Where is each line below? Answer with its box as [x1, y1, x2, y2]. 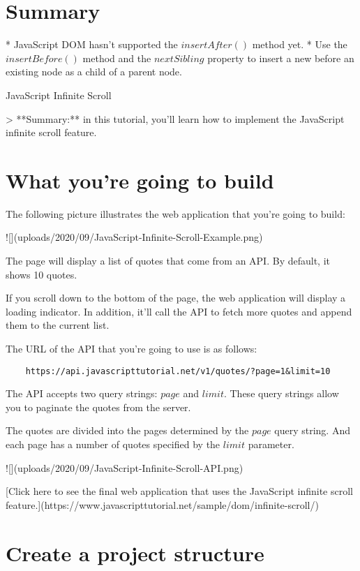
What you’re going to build [6, 165, 274, 194]
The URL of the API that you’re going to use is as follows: [6, 341, 257, 355]
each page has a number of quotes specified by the [6, 437, 220, 451]
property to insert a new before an [207, 50, 354, 65]
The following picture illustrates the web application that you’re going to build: [6, 206, 345, 221]
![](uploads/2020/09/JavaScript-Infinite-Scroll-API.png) [6, 460, 243, 475]
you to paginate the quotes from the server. [6, 399, 191, 414]
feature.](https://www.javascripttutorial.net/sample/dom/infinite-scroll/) [6, 497, 319, 512]
